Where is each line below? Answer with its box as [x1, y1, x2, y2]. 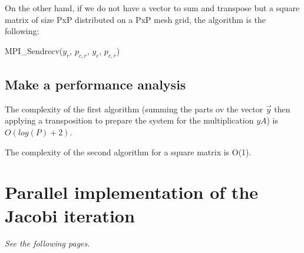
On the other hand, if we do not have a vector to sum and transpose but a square [5, 2, 300, 14]
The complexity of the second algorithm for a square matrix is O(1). [5, 145, 252, 158]
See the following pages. [5, 237, 90, 249]
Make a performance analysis [5, 75, 186, 93]
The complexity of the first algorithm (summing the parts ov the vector [5, 102, 263, 115]
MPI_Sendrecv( [5, 44, 63, 56]
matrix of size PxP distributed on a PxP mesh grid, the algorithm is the [5, 13, 266, 25]
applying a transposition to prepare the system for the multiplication [5, 114, 254, 126]
